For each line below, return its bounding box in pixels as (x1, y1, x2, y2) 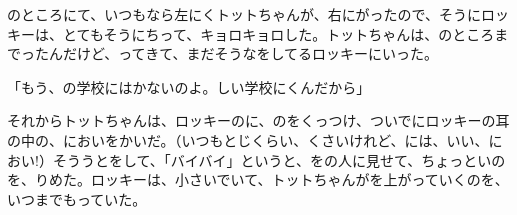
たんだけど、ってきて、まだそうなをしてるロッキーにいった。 (34, 43, 439, 64)
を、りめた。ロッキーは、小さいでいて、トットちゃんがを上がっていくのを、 (7, 169, 509, 190)
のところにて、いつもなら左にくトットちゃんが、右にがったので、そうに (7, 4, 481, 24)
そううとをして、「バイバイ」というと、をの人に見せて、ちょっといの (52, 149, 506, 170)
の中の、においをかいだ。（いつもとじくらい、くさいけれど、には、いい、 (7, 129, 489, 150)
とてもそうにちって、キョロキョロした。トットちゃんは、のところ (62, 23, 495, 44)
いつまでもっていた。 (7, 188, 147, 209)
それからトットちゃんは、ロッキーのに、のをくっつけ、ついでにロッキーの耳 (7, 110, 510, 131)
